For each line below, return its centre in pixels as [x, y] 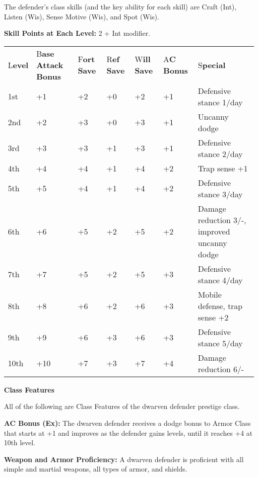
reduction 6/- [221, 369]
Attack [50, 65]
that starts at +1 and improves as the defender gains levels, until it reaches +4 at [128, 433]
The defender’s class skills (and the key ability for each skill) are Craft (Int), [120, 6]
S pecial [212, 65]
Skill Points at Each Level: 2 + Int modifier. [77, 33]
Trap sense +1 [223, 168]
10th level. [20, 442]
